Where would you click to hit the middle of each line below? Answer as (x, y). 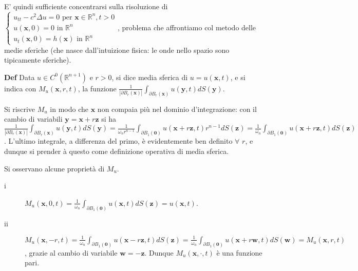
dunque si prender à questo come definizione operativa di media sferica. (117, 151)
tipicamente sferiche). (38, 60)
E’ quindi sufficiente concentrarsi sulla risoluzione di (86, 6)
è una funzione (239, 252)
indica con (20, 88)
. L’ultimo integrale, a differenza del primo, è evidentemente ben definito (118, 141)
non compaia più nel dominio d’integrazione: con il (177, 109)
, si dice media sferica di (150, 77)
